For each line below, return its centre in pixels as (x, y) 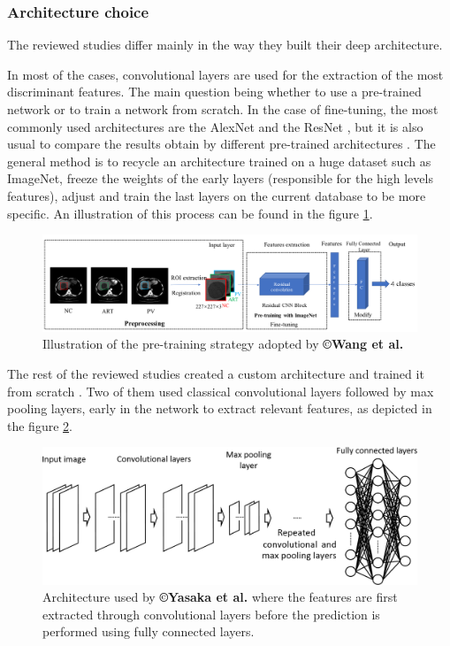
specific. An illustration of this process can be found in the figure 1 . (190, 213)
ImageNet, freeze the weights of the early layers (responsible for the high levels (220, 178)
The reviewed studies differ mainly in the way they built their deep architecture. (225, 45)
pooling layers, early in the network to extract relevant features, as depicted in (220, 408)
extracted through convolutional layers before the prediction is (211, 614)
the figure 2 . (40, 425)
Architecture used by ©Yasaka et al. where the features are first (220, 597)
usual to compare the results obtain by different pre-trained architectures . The (221, 144)
